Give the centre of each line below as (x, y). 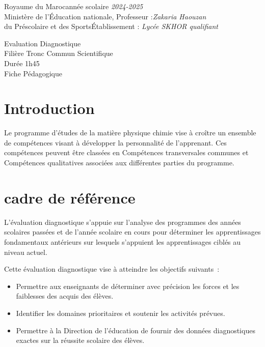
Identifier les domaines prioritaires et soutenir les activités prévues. (121, 313)
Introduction (49, 108)
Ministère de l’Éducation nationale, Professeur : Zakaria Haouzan (105, 16)
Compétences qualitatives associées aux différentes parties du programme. (119, 163)
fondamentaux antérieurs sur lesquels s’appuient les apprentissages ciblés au (123, 241)
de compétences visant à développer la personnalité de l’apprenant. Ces (115, 142)
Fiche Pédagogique (33, 73)
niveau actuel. (26, 252)
